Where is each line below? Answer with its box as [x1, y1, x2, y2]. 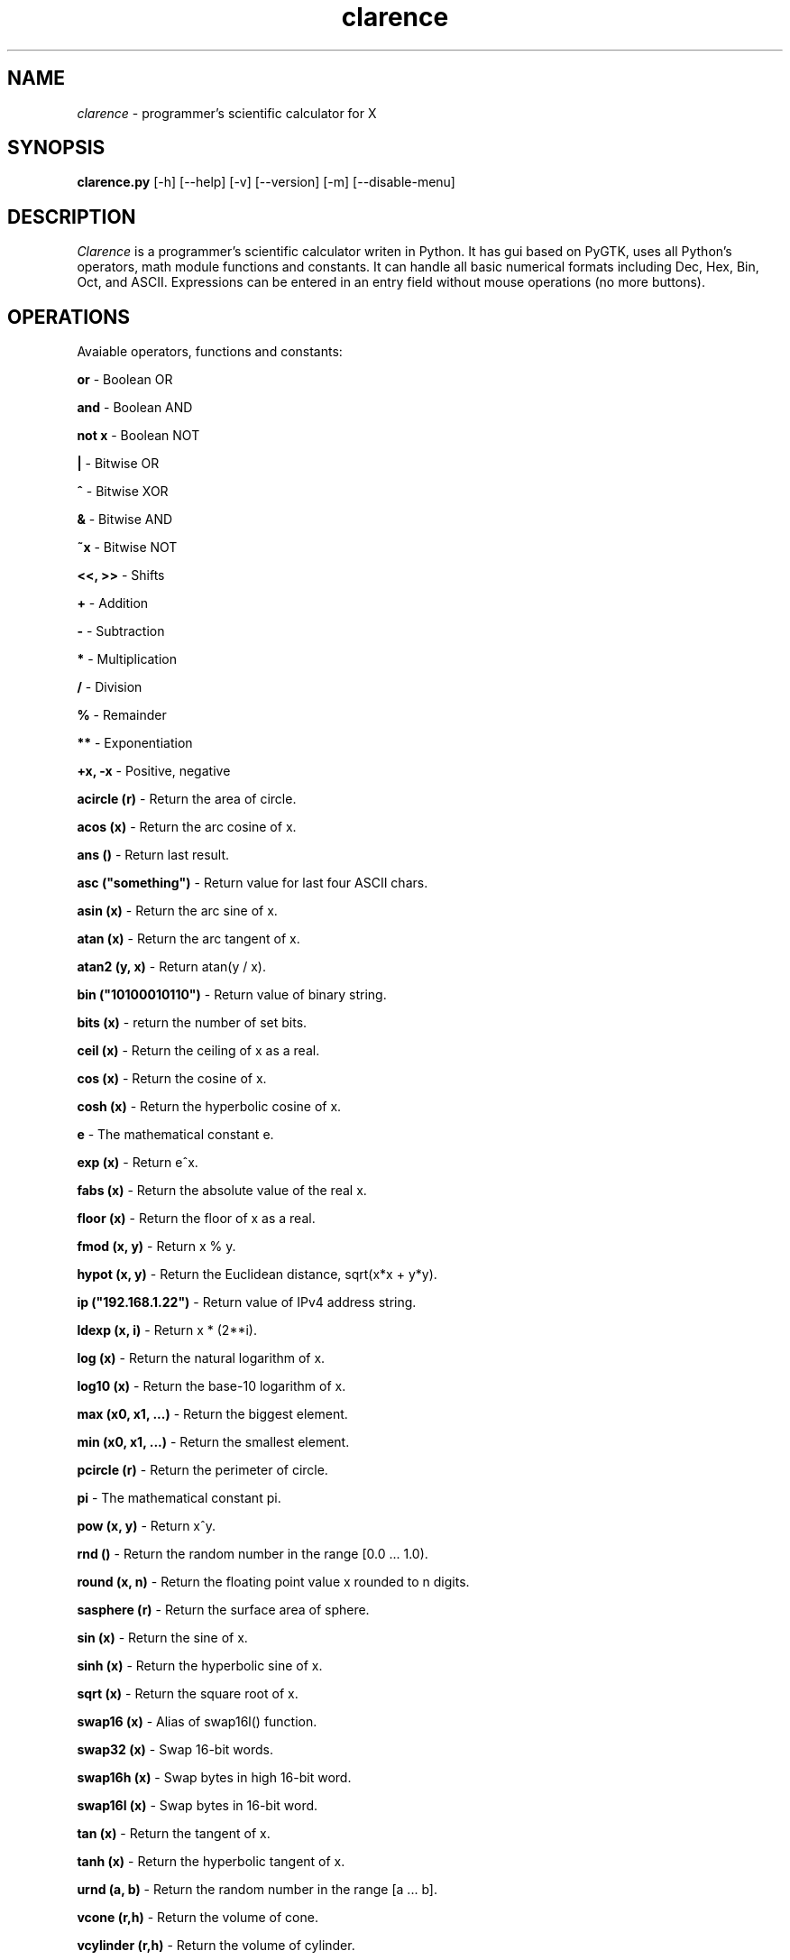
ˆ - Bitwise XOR [77, 483, 169, 500]
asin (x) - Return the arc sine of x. [77, 903, 278, 919]
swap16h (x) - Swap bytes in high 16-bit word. [77, 1770, 352, 1786]
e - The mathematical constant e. [77, 1127, 274, 1143]
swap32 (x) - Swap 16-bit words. [77, 1742, 273, 1758]
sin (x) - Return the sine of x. [77, 1630, 248, 1646]
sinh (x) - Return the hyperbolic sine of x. [77, 1658, 323, 1674]
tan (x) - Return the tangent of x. [77, 1826, 271, 1842]
